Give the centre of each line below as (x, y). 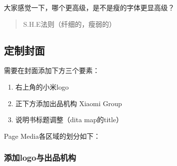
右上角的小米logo (42, 86)
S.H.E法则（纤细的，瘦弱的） (69, 24)
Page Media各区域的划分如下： (52, 136)
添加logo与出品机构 (40, 157)
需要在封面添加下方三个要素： (52, 70)
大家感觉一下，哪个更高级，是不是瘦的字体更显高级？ (89, 7)
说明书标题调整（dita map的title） (69, 120)
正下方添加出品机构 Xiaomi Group (69, 103)
